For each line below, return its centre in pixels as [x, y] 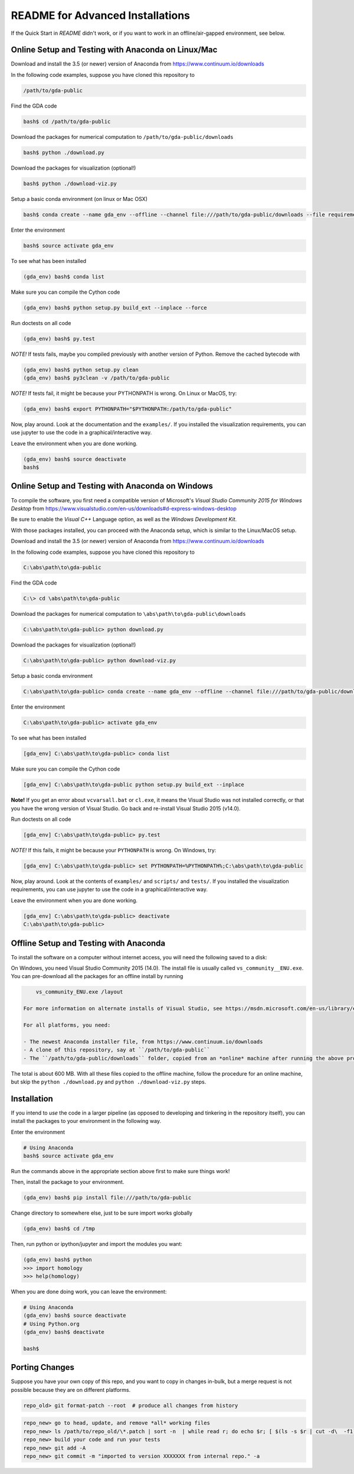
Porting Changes [43, 1367]
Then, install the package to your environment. [68, 1182]
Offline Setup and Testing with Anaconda [88, 943]
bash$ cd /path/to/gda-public [67, 121]
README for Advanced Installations [101, 15]
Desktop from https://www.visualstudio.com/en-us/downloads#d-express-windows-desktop [124, 508]
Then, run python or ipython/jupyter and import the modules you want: [97, 1244]
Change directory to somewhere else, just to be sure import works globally [102, 1213]
